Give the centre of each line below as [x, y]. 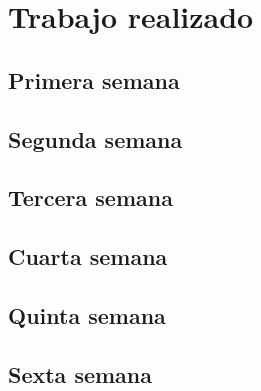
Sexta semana [80, 373]
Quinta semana [87, 314]
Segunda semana [95, 138]
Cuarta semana [88, 256]
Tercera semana [90, 197]
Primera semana [94, 79]
